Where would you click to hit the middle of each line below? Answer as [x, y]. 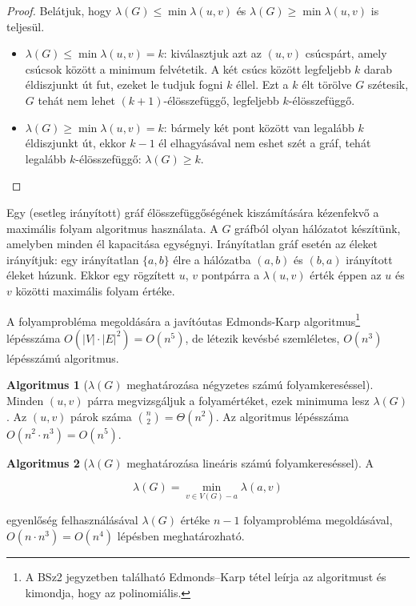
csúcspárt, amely [346, 53]
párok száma [101, 416]
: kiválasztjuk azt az [213, 53]
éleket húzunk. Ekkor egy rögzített [91, 275]
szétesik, [388, 84]
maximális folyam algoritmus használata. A [112, 228]
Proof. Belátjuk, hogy [59, 10]
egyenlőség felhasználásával [72, 520]
